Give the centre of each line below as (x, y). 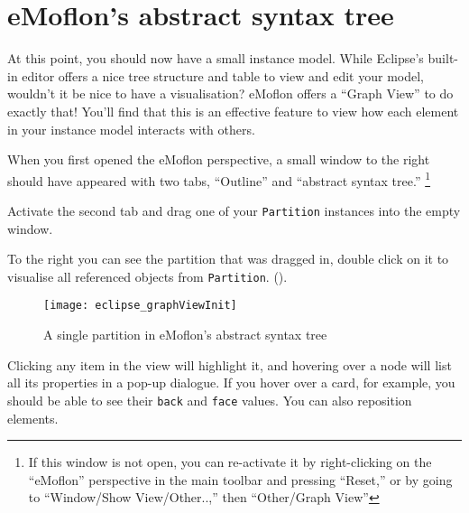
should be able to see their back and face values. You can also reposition (210, 400)
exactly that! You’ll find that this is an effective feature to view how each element (233, 111)
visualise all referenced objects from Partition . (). (147, 276)
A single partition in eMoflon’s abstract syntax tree (185, 335)
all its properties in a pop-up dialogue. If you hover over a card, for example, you (231, 382)
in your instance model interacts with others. (131, 129)
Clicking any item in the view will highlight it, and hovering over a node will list (230, 364)
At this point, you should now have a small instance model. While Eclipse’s (216, 58)
